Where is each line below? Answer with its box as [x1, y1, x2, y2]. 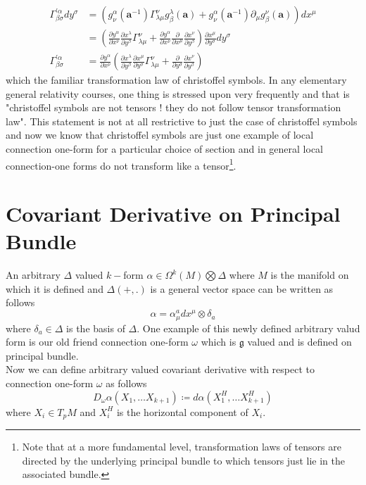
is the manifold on [270, 267, 349, 282]
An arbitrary [6, 267, 61, 282]
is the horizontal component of [116, 404, 248, 419]
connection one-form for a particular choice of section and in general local [6, 141, 323, 156]
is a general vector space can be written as [150, 281, 334, 296]
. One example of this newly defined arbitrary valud [137, 320, 360, 335]
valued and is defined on [247, 334, 352, 349]
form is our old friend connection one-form [6, 334, 189, 349]
